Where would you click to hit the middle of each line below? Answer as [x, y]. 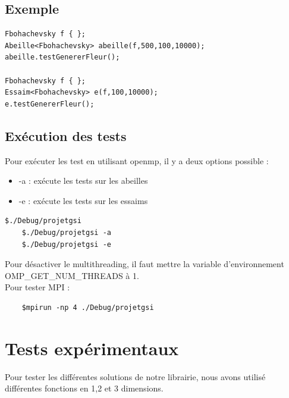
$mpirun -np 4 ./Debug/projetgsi [88, 307]
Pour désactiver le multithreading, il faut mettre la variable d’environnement [144, 264]
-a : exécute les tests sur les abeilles [83, 181]
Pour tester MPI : [37, 287]
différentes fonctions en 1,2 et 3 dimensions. [84, 388]
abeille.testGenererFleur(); [62, 57]
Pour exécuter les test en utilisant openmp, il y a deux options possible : [137, 160]
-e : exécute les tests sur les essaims [83, 200]
